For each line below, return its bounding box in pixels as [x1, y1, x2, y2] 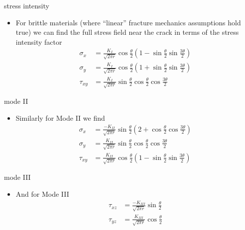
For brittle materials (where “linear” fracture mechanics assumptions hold [15, 17, 241, 27]
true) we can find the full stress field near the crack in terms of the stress [15, 27, 239, 37]
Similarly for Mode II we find [15, 112, 105, 123]
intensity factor [15, 36, 62, 47]
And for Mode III [15, 189, 69, 199]
